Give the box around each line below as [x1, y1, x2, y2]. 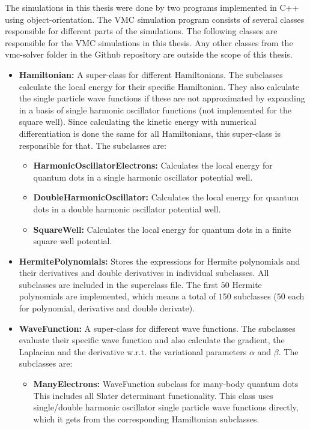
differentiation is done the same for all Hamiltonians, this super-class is [19, 127, 281, 139]
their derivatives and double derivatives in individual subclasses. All [19, 266, 269, 279]
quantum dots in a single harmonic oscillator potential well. [33, 170, 253, 183]
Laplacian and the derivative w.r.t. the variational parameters [19, 345, 247, 358]
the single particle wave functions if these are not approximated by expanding [19, 92, 305, 104]
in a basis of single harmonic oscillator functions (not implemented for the [19, 103, 291, 116]
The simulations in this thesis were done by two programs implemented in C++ [5, 1, 299, 13]
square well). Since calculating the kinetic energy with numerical [19, 115, 257, 128]
